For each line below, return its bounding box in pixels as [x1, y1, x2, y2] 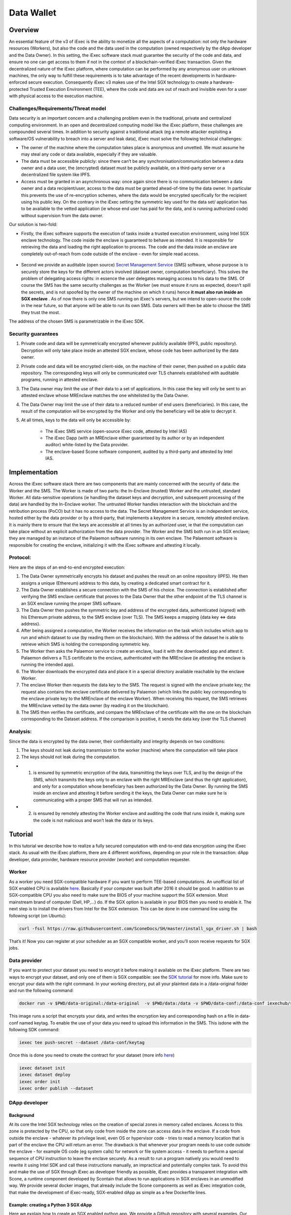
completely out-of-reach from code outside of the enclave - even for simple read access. [21, 251, 200, 257]
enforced [9, 79, 28, 85]
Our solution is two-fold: [9, 222, 58, 227]
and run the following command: [9, 988, 74, 993]
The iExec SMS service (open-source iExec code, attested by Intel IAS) [45, 428, 188, 434]
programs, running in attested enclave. [21, 377, 99, 382]
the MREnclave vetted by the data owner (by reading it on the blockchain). [21, 702, 169, 708]
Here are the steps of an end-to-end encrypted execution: [9, 564, 126, 570]
